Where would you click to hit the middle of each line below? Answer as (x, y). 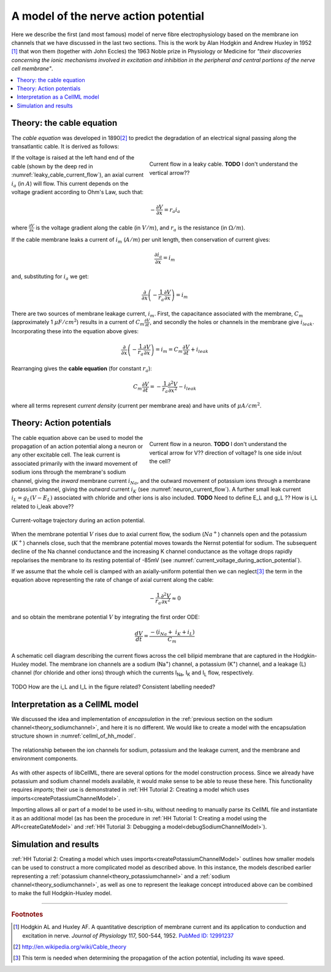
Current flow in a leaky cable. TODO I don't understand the (224, 164)
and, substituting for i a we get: (50, 277)
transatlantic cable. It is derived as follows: (65, 146)
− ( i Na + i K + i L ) (173, 633)
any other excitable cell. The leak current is (66, 455)
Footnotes (27, 914)
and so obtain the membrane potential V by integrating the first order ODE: (106, 617)
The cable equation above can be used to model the (77, 438)
